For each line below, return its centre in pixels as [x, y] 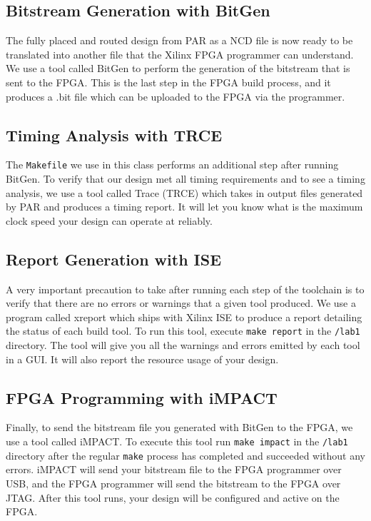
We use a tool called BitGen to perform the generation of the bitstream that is [178, 68]
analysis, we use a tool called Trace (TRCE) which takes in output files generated [184, 192]
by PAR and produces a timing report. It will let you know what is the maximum [184, 207]
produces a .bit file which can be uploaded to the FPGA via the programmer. [176, 96]
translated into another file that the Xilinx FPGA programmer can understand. [180, 54]
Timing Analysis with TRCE [114, 135]
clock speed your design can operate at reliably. [109, 220]
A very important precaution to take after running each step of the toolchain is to [185, 289]
